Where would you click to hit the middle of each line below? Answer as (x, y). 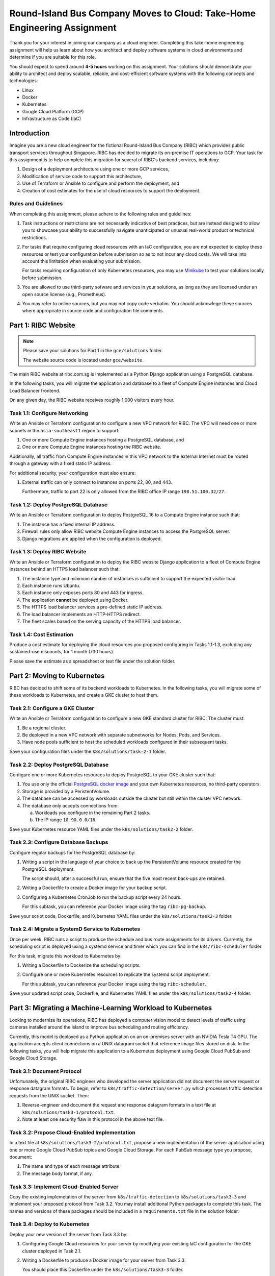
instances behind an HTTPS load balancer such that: (64, 569)
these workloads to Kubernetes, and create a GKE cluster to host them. (84, 695)
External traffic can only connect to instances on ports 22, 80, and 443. (97, 482)
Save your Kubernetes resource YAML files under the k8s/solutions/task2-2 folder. (101, 829)
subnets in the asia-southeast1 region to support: (64, 430)
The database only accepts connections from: (71, 805)
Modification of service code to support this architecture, (82, 176)
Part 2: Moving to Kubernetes (57, 676)
